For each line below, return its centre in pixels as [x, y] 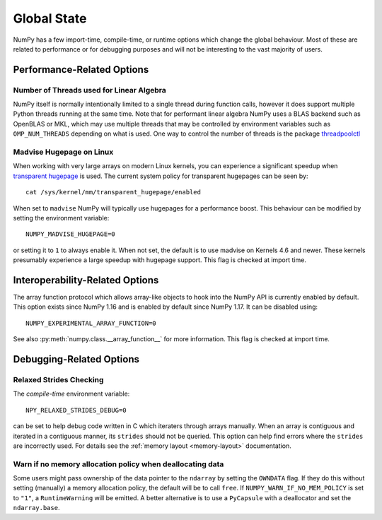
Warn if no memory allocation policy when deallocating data [118, 464]
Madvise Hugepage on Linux [63, 152]
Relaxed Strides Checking [58, 380]
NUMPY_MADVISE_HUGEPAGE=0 [71, 234]
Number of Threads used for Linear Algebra [89, 90]
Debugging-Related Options [76, 359]
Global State [50, 18]
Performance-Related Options [81, 70]
